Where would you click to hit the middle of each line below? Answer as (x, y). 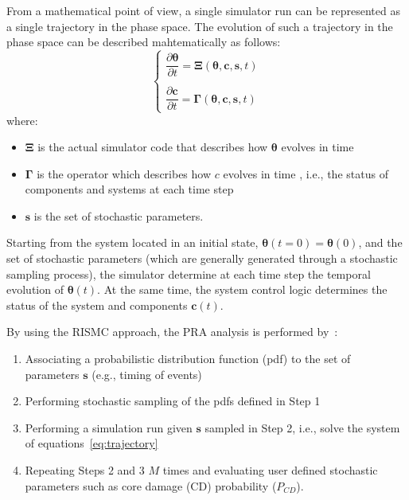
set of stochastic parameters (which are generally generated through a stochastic (202, 258)
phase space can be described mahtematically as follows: (144, 42)
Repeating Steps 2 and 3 (85, 470)
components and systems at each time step (129, 189)
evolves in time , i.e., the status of (306, 173)
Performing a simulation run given (109, 427)
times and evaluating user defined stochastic (270, 470)
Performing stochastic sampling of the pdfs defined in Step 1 (173, 401)
